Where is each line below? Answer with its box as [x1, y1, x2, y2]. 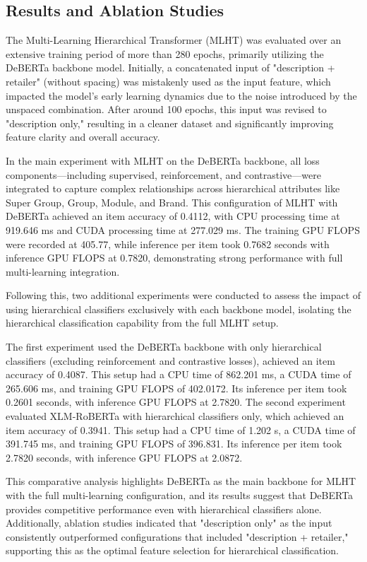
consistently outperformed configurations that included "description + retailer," [6, 529, 349, 544]
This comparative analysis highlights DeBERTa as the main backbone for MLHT [6, 474, 356, 488]
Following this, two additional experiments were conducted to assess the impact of [6, 288, 361, 303]
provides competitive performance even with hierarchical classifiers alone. [6, 501, 322, 516]
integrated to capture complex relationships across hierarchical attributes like [6, 181, 340, 196]
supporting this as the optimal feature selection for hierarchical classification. [6, 543, 339, 558]
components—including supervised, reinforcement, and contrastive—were [6, 167, 321, 182]
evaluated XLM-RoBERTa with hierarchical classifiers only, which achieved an [6, 409, 344, 423]
